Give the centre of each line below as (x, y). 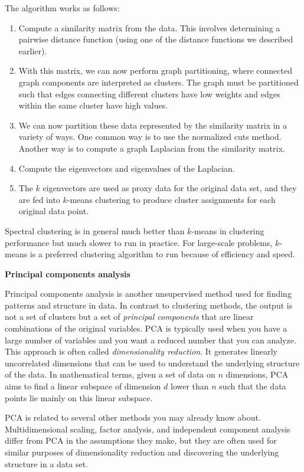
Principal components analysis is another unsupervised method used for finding (148, 294)
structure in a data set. (47, 463)
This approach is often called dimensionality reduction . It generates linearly (141, 351)
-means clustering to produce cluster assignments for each (171, 199)
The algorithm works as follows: (62, 8)
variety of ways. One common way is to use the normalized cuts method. (150, 137)
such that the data (253, 386)
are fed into (39, 199)
